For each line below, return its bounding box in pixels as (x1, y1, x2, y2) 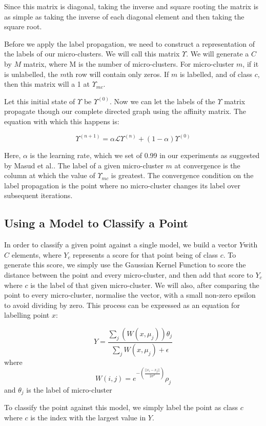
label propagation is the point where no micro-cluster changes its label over (4, 180, 240, 190)
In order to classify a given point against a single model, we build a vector (4, 239, 237, 250)
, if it (242, 58, 259, 69)
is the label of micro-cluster (26, 384, 112, 395)
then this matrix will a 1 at (4, 79, 90, 89)
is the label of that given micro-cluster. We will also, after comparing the (30, 279, 259, 290)
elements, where (11, 249, 62, 260)
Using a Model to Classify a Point (4, 215, 188, 231)
